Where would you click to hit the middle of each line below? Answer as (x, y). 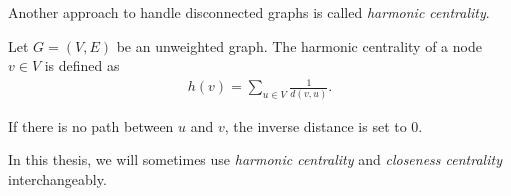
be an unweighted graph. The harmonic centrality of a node (299, 45)
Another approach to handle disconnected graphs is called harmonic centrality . (249, 12)
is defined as (82, 65)
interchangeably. (57, 178)
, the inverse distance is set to (315, 125)
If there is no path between (91, 125)
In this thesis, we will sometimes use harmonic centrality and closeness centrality (255, 159)
